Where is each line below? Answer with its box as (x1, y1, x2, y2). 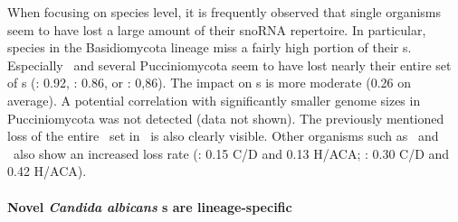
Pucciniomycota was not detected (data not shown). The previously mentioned (7, 108, 444, 127)
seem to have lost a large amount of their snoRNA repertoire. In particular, (7, 20, 426, 39)
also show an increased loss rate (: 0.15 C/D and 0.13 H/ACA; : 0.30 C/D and (13, 143, 450, 162)
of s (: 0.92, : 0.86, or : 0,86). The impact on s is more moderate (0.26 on (7, 73, 411, 92)
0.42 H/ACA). (7, 162, 87, 180)
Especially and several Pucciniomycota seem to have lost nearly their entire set (7, 55, 452, 74)
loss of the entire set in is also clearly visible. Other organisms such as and (7, 126, 439, 145)
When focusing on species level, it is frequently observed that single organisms (7, 3, 442, 21)
